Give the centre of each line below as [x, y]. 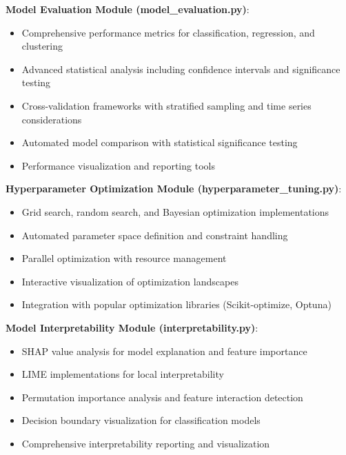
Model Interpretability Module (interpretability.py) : [132, 327]
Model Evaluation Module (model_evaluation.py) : [128, 9]
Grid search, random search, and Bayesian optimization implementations [175, 211]
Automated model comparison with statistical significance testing [160, 142]
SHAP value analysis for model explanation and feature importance [164, 351]
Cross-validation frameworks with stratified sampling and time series [166, 105]
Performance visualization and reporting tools [118, 165]
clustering [42, 46]
